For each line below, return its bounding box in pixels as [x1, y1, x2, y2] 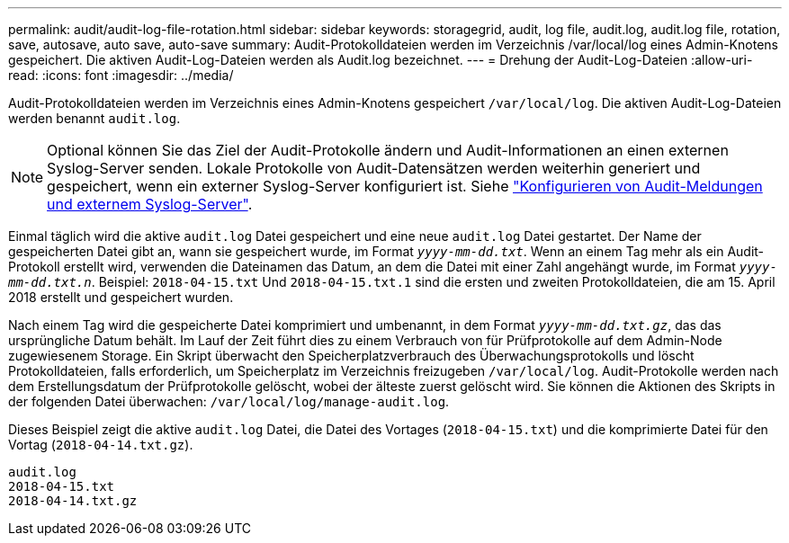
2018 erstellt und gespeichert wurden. [8, 289, 234, 305]
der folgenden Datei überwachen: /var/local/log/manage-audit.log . [8, 394, 450, 409]
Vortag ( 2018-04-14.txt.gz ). [8, 437, 193, 452]
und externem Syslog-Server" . [47, 195, 253, 213]
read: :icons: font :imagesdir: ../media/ [8, 67, 234, 83]
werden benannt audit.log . [8, 111, 181, 126]
